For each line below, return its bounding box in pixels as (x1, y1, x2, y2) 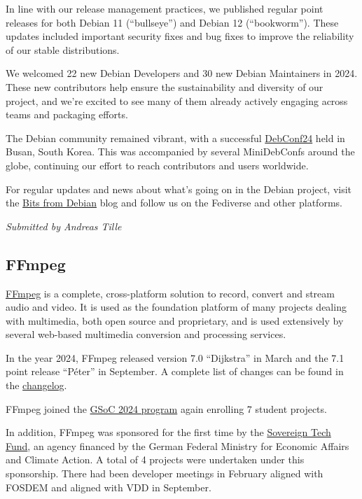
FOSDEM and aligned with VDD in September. (6, 479, 211, 494)
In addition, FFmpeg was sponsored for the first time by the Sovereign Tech (6, 425, 331, 440)
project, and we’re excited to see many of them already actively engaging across (6, 93, 348, 108)
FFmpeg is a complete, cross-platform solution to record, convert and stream (6, 286, 335, 300)
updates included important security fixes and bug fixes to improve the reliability (6, 29, 354, 43)
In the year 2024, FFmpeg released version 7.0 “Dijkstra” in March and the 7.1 (6, 350, 344, 365)
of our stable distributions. (6, 42, 120, 57)
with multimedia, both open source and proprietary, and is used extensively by (6, 313, 344, 328)
